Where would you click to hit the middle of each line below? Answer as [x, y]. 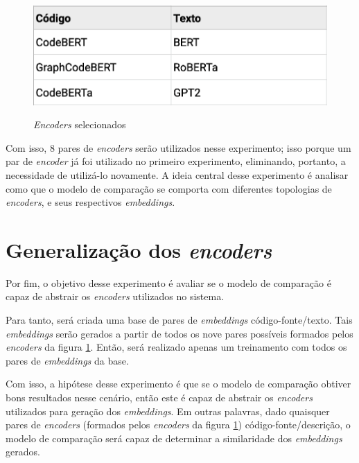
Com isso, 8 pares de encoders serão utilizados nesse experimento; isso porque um [178, 147]
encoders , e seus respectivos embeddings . [90, 202]
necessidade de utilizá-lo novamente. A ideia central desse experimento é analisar [177, 174]
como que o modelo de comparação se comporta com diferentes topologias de [169, 188]
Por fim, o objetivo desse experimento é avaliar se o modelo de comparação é [168, 282]
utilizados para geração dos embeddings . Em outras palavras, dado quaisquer [168, 411]
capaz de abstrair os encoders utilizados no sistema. [115, 296]
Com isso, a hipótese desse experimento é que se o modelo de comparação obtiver [178, 384]
